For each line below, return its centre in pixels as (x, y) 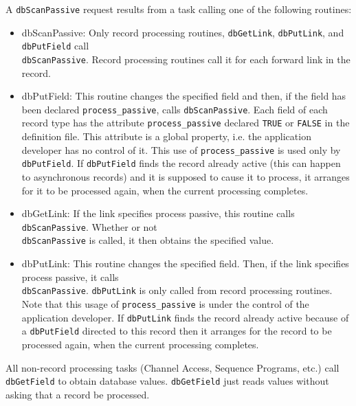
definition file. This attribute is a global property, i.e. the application (166, 136)
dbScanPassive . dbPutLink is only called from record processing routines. (177, 290)
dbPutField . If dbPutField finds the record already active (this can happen (181, 163)
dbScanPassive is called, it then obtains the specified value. (148, 240)
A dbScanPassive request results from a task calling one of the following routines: (179, 9)
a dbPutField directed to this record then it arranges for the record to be (177, 331)
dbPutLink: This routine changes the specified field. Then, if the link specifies (185, 263)
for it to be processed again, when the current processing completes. (165, 190)
